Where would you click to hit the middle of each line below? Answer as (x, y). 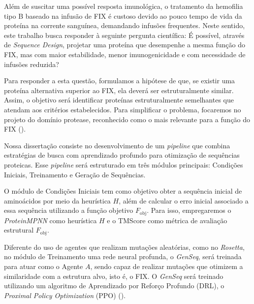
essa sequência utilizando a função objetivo (69, 210)
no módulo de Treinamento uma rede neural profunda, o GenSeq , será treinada (123, 256)
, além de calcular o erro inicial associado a (184, 200)
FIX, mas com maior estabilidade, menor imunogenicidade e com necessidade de (125, 54)
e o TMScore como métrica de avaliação (167, 220)
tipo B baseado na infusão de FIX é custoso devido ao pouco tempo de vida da (123, 16)
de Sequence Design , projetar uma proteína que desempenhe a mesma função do (125, 45)
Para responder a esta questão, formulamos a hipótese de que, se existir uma (120, 81)
